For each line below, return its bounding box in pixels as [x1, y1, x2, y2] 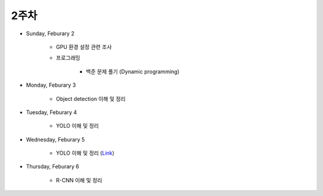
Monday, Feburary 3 [26, 81, 76, 89]
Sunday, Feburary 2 [26, 30, 75, 37]
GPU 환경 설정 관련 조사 [56, 43, 112, 50]
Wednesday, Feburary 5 [26, 136, 85, 143]
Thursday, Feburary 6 [26, 163, 80, 170]
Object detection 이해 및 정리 [56, 95, 126, 102]
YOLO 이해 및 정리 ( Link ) [56, 149, 115, 157]
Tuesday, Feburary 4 [26, 108, 77, 116]
